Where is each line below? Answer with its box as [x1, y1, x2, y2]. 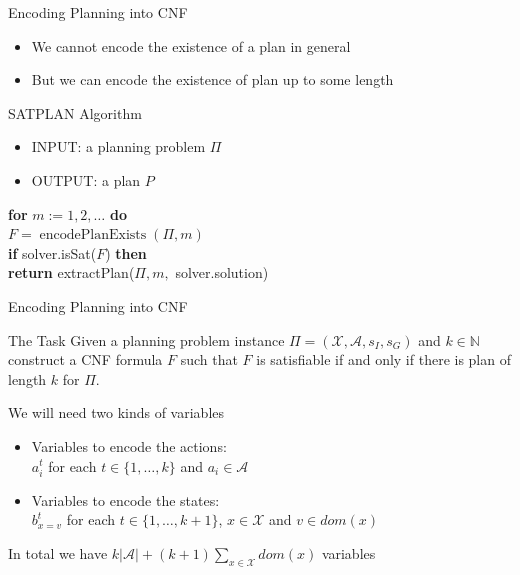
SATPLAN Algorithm [8, 102, 142, 123]
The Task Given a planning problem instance [8, 329, 285, 350]
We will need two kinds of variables [8, 402, 225, 423]
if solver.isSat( [8, 242, 97, 263]
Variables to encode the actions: [31, 435, 227, 456]
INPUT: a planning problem [31, 136, 206, 157]
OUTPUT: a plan [31, 169, 141, 190]
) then [105, 242, 147, 263]
